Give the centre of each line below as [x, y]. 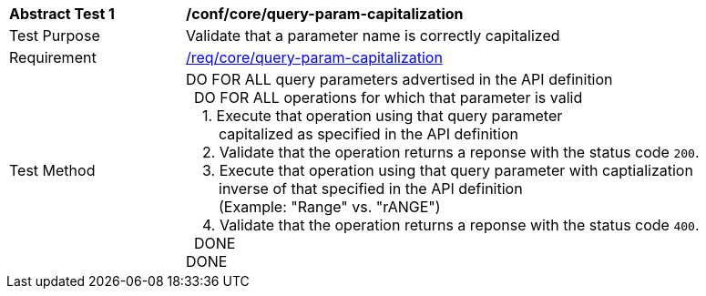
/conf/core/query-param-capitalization [325, 14]
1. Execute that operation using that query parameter [383, 116]
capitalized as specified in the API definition [368, 134]
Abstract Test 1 [62, 14]
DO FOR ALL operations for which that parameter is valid [389, 97]
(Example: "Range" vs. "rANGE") [330, 207]
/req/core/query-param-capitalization [314, 57]
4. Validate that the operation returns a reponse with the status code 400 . [451, 225]
